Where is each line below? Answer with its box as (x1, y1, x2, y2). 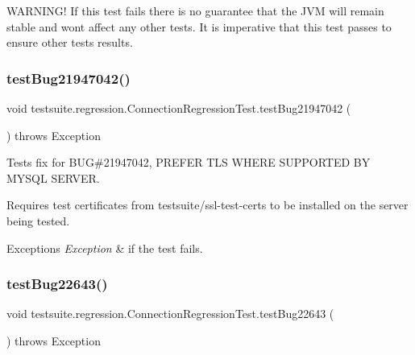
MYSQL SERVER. (6, 169, 100, 186)
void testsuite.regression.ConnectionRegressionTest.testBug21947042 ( (6, 100, 351, 116)
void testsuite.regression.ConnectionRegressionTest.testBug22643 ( (6, 305, 334, 322)
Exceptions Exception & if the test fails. (6, 239, 203, 256)
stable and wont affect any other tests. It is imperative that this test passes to (6, 18, 392, 35)
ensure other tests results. (6, 34, 133, 51)
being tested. (6, 212, 70, 229)
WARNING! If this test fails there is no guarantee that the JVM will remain (6, 2, 384, 19)
